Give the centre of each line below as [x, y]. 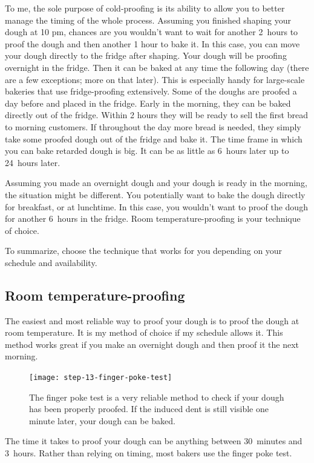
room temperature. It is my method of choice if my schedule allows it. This [144, 332]
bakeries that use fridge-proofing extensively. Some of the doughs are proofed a [151, 91]
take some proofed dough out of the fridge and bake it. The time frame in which [154, 138]
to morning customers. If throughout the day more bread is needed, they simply [153, 126]
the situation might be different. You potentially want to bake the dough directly [155, 194]
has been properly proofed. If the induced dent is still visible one [149, 409]
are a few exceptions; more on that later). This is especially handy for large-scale [155, 79]
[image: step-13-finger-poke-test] [101, 378]
